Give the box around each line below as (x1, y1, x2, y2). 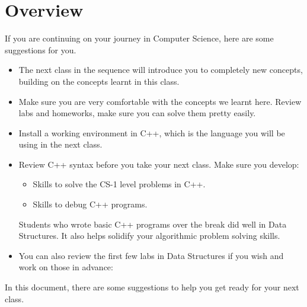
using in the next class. (18, 138, 103, 151)
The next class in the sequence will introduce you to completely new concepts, (18, 63, 303, 76)
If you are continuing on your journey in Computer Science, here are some (5, 32, 274, 44)
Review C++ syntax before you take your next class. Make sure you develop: (18, 158, 299, 170)
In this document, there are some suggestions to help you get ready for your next (5, 281, 299, 293)
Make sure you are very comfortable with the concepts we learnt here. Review (18, 95, 302, 107)
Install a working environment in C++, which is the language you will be (18, 126, 285, 139)
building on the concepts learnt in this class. (18, 75, 180, 87)
